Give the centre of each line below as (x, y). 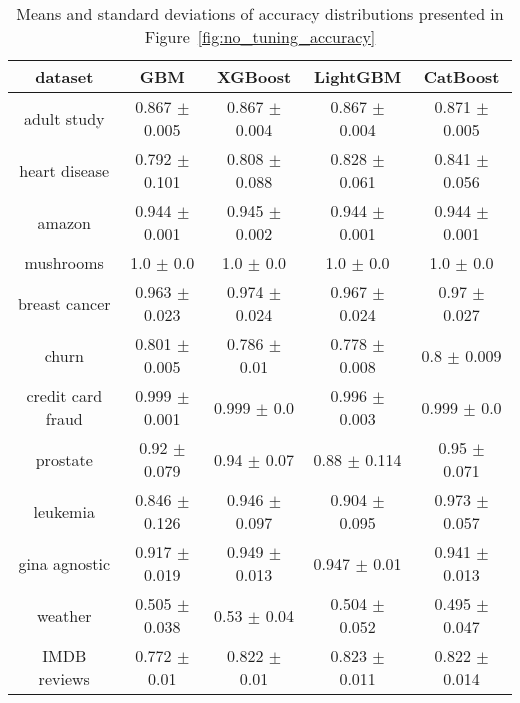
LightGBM (357, 76)
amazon (64, 222)
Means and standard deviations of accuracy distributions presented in (260, 13)
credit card (64, 395)
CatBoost (461, 76)
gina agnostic (64, 563)
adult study (64, 118)
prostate (64, 459)
